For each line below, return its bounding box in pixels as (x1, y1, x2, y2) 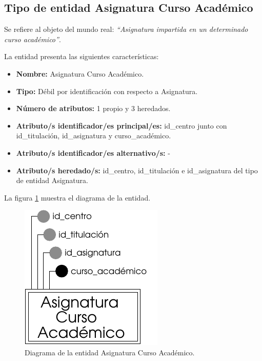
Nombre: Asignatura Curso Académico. (16, 68, 144, 79)
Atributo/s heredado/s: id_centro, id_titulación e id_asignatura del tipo (16, 165, 258, 175)
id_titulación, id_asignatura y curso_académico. (16, 130, 171, 141)
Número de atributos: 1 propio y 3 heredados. (16, 103, 171, 114)
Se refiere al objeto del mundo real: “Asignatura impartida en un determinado (4, 24, 248, 34)
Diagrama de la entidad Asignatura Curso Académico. (25, 347, 195, 357)
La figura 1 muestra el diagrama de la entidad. (4, 192, 151, 203)
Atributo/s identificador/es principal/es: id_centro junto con (16, 120, 227, 131)
